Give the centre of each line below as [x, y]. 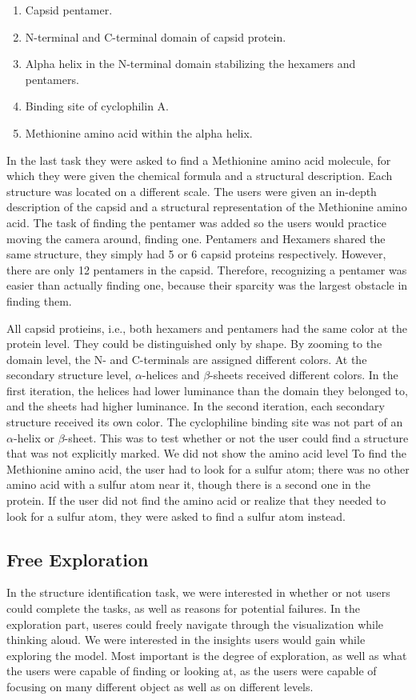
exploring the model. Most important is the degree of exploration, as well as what [207, 655]
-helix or [34, 437]
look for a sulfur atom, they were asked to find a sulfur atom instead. [176, 516]
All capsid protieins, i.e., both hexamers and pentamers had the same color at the [207, 328]
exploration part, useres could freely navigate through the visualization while [195, 624]
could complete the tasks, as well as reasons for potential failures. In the [184, 608]
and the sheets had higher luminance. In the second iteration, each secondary [196, 406]
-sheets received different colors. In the [304, 375]
